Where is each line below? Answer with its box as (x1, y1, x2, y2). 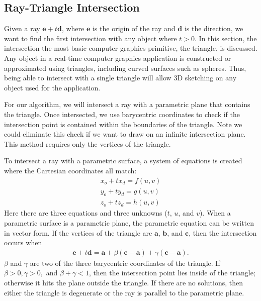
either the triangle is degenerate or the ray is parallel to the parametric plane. (4, 287, 244, 297)
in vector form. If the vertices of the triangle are (4, 227, 152, 238)
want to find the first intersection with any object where (4, 33, 177, 43)
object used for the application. (4, 82, 101, 92)
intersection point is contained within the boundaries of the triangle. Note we (4, 119, 242, 129)
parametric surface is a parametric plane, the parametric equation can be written (4, 218, 254, 228)
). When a (199, 208, 231, 218)
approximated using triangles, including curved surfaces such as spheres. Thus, (4, 62, 246, 73)
